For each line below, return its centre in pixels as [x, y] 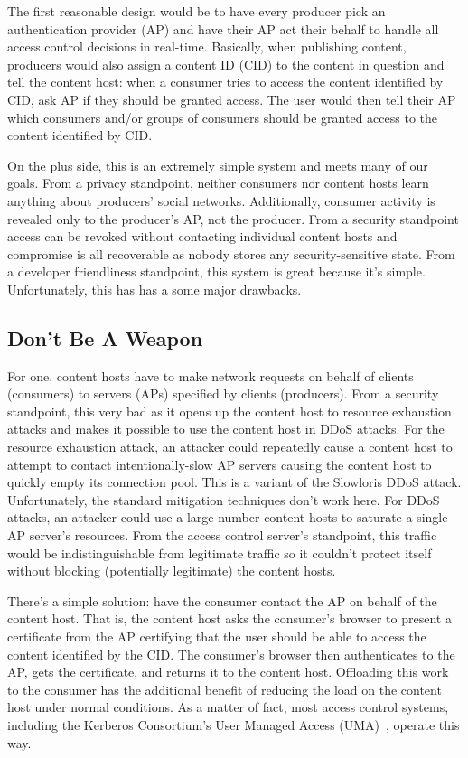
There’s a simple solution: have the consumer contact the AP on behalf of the [222, 600]
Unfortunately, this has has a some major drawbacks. [154, 289]
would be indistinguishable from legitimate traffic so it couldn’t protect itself [220, 552]
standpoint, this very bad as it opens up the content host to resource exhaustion [229, 411]
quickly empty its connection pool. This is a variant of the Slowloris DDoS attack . [234, 482]
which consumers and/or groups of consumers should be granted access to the [222, 117]
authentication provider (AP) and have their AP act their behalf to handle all [223, 28]
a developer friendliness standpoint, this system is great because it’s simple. [216, 271]
